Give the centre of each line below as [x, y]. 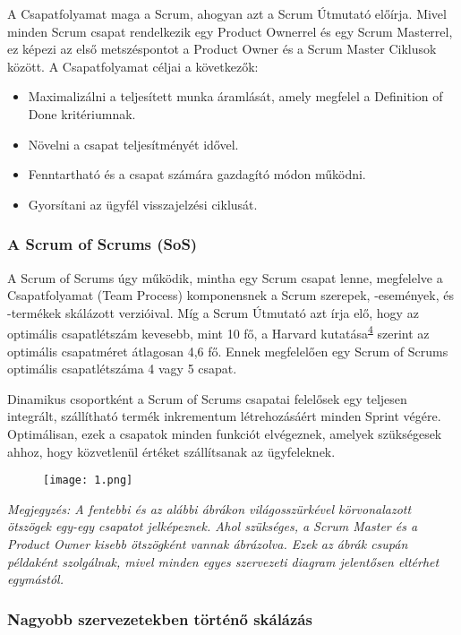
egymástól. [35, 579]
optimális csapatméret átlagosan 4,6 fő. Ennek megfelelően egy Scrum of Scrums [228, 351]
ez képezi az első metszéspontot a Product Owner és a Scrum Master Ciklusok [222, 49]
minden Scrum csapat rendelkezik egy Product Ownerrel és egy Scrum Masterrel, [230, 31]
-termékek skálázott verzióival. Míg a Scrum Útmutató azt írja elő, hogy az [213, 312]
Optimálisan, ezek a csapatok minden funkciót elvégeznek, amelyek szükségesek [225, 433]
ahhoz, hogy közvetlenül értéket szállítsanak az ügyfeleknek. [171, 451]
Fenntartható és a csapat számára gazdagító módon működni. [197, 174]
